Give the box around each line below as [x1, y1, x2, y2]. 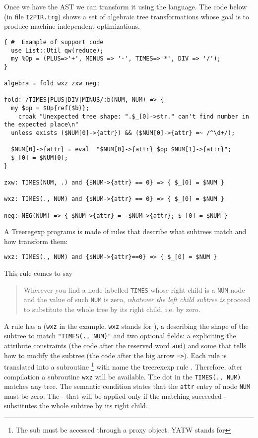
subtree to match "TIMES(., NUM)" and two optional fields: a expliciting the [4, 330, 236, 341]
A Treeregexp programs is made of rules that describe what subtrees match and [4, 226, 247, 237]
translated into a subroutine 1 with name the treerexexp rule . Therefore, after [4, 360, 243, 372]
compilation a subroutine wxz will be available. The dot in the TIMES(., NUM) [4, 371, 241, 381]
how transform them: [4, 236, 68, 246]
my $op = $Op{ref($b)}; [11, 105, 89, 112]
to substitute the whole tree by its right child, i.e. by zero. [23, 304, 200, 314]
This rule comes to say [4, 268, 72, 278]
